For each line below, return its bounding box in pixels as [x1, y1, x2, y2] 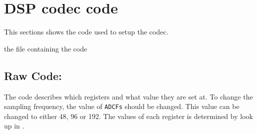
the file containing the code [4, 43, 87, 53]
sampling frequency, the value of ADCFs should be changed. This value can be [4, 101, 240, 111]
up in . [4, 120, 24, 131]
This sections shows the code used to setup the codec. [4, 26, 169, 37]
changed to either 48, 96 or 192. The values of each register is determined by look [4, 110, 253, 121]
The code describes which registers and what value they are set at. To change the [4, 91, 253, 101]
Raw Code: [4, 67, 62, 83]
